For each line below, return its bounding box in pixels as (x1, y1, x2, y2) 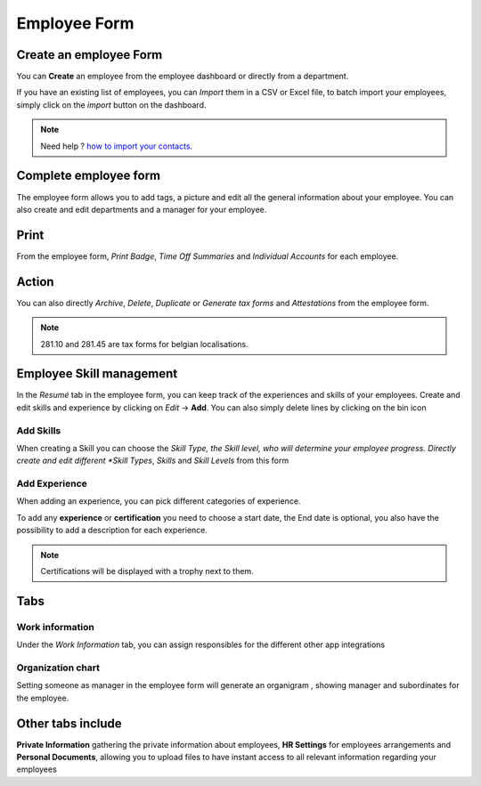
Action (16, 274, 54, 289)
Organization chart (16, 661, 100, 674)
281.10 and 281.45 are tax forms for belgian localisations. (40, 338, 249, 349)
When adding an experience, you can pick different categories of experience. (16, 496, 301, 506)
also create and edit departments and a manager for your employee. (16, 204, 267, 215)
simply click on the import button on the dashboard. (16, 99, 207, 110)
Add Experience (16, 477, 88, 490)
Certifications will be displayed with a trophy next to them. (40, 566, 254, 577)
